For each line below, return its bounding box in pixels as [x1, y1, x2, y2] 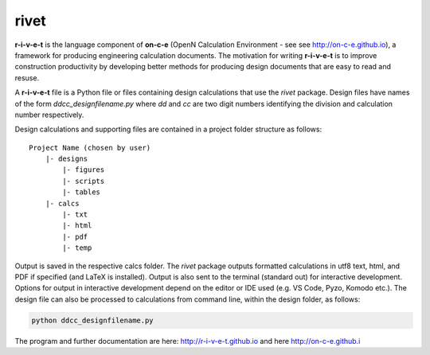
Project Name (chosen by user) [29, 143, 151, 152]
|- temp [62, 244, 92, 252]
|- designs [45, 154, 88, 163]
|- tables [62, 188, 101, 197]
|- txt [62, 210, 88, 219]
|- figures [62, 166, 105, 174]
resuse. [14, 72, 40, 83]
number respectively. [14, 110, 84, 119]
